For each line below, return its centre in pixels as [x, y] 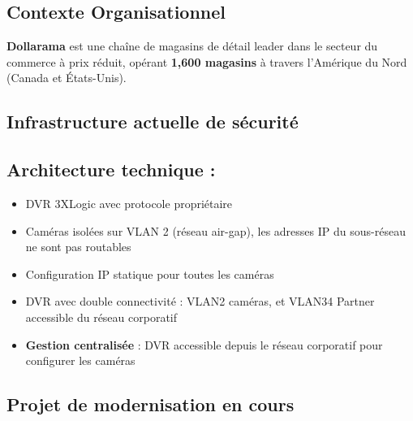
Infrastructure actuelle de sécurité [153, 122]
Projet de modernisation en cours [151, 404]
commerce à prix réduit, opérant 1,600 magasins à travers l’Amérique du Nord [207, 61]
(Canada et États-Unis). [67, 78]
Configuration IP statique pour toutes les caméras [150, 273]
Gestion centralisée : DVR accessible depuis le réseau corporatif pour [204, 344]
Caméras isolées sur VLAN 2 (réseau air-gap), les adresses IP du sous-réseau [215, 230]
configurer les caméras [80, 360]
